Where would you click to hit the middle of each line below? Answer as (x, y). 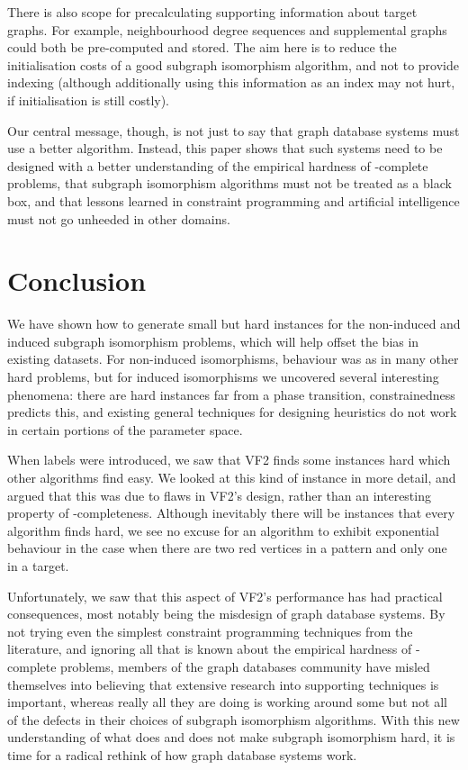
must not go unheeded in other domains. (119, 218)
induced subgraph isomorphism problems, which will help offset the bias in (213, 341)
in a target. (38, 565)
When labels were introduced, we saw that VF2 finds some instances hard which (229, 460)
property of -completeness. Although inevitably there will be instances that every (231, 513)
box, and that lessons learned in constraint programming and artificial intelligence (234, 200)
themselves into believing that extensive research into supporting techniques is (223, 684)
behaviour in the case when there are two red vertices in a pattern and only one (227, 548)
